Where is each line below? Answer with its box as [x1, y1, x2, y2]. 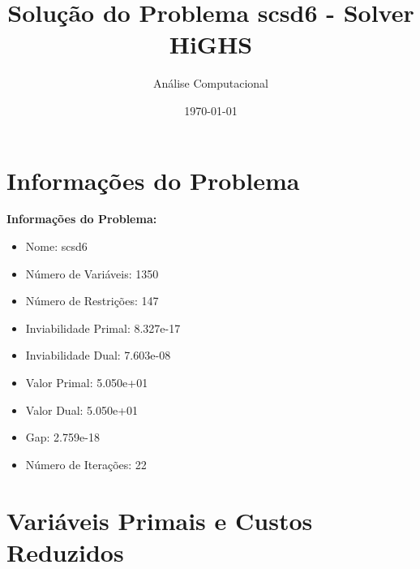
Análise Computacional [152, 75, 269, 92]
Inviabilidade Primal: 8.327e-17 [25, 319, 181, 336]
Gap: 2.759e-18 [25, 429, 100, 446]
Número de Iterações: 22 [25, 455, 147, 472]
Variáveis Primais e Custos [6, 503, 313, 537]
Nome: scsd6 [25, 238, 88, 255]
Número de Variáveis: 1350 [25, 265, 159, 282]
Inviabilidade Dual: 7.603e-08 [25, 347, 171, 364]
